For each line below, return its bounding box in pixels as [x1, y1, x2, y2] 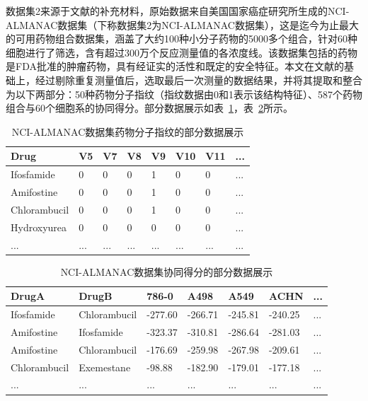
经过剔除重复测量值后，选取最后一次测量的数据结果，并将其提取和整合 [35, 72, 362, 87]
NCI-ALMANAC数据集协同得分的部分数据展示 [60, 264, 273, 279]
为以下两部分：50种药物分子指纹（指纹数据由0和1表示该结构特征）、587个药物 [6, 86, 362, 101]
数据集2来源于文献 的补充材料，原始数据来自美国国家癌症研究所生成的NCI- [6, 4, 350, 18]
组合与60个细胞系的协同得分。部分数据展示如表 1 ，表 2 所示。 [6, 100, 293, 115]
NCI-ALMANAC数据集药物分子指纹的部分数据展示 [11, 124, 244, 139]
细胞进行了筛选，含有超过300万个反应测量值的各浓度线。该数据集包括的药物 [6, 45, 357, 59]
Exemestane [79, 359, 131, 374]
